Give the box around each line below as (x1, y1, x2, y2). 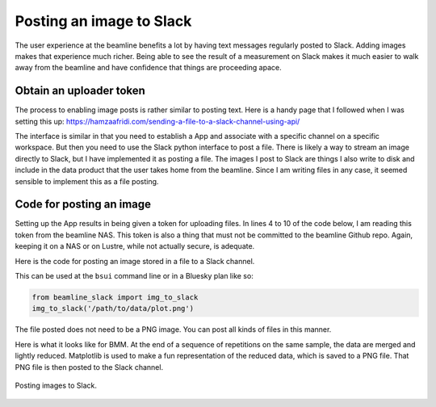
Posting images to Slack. (15, 380, 97, 390)
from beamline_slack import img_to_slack (31, 293, 199, 302)
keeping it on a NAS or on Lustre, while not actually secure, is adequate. (15, 241, 255, 251)
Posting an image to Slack (15, 12, 192, 30)
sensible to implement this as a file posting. (15, 176, 159, 186)
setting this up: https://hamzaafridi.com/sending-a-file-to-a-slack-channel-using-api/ (15, 116, 300, 126)
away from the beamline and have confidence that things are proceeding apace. (15, 63, 282, 73)
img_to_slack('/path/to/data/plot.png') (31, 304, 194, 313)
